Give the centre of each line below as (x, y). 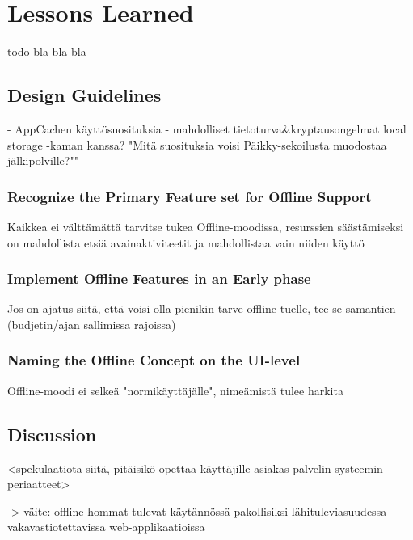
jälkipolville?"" (43, 160)
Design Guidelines (84, 95)
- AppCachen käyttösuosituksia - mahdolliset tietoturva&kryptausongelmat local (207, 128)
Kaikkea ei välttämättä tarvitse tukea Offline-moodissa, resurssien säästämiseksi (206, 226)
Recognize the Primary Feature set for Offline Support (190, 196)
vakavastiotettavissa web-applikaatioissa (106, 527)
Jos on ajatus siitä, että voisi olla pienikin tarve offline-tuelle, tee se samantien (202, 308)
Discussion (52, 434)
